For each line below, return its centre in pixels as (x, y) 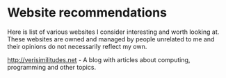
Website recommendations (87, 13)
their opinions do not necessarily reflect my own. (77, 46)
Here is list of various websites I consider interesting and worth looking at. (113, 32)
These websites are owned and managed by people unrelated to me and (111, 39)
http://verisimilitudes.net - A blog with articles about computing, (99, 59)
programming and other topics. (51, 67)
